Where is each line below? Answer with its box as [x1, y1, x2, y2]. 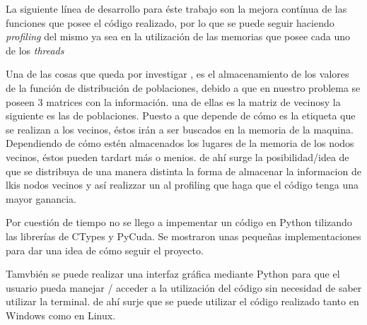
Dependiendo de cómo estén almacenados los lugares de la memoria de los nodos [6, 136, 354, 150]
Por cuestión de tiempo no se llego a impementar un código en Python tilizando [6, 215, 352, 230]
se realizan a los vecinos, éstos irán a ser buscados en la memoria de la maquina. [6, 122, 354, 136]
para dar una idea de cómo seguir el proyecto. [6, 242, 204, 257]
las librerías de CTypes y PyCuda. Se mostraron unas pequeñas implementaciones [6, 228, 361, 243]
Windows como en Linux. [6, 307, 116, 322]
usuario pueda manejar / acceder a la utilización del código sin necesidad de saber [6, 280, 362, 295]
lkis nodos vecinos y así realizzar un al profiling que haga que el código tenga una [6, 177, 359, 192]
